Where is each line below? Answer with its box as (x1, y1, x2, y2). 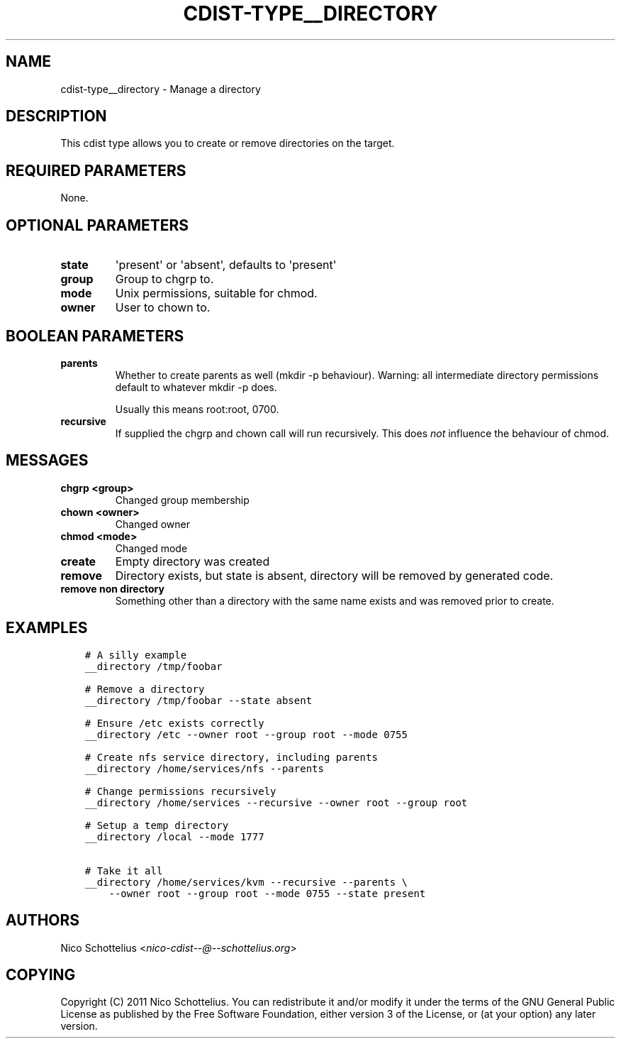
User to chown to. (115, 300, 211, 315)
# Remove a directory (84, 683, 205, 695)
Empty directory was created (115, 554, 270, 568)
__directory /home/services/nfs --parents (84, 762, 324, 774)
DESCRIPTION (6, 107, 107, 126)
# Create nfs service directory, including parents (84, 751, 378, 763)
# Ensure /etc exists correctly (84, 717, 264, 729)
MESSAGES (6, 451, 89, 470)
